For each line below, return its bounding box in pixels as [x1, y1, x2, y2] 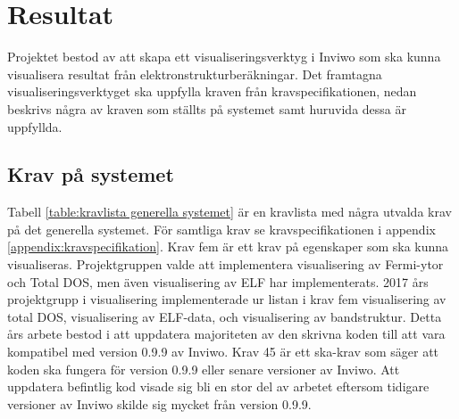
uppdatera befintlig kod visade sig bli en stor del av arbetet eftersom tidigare [7, 377, 430, 396]
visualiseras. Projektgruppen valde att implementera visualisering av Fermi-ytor [7, 255, 444, 274]
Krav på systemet [7, 160, 174, 188]
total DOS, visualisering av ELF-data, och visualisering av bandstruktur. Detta [7, 307, 442, 325]
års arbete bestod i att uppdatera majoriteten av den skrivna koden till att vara [7, 325, 446, 343]
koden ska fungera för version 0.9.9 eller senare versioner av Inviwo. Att [7, 359, 400, 378]
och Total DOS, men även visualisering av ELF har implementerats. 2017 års [7, 272, 429, 291]
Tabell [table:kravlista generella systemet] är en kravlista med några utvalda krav [7, 202, 452, 221]
